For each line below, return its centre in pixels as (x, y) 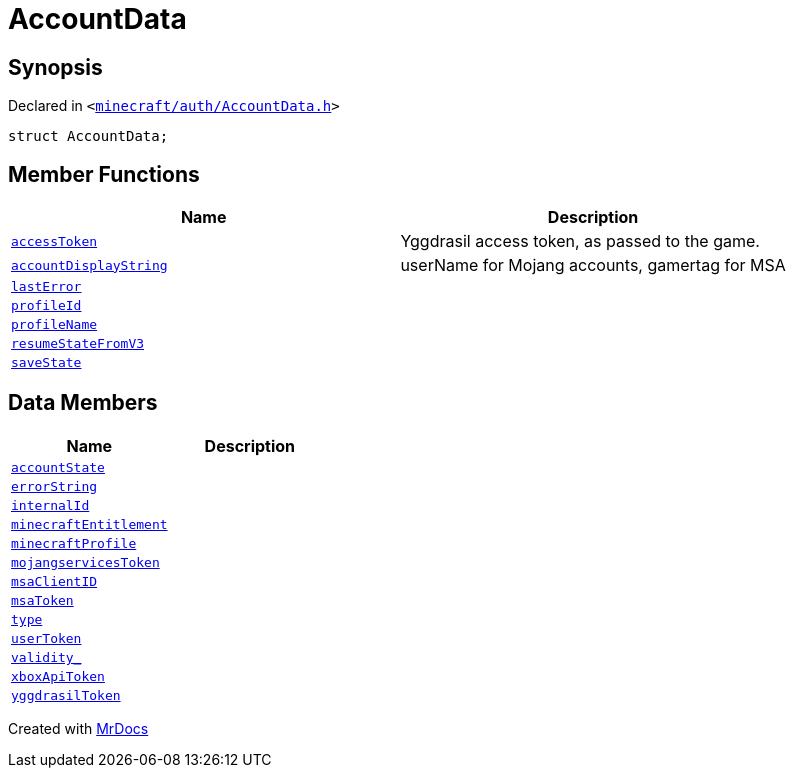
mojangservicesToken (85, 562)
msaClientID (54, 581)
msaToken (42, 600)
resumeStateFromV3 (78, 344)
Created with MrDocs (78, 728)
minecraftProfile (74, 543)
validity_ (46, 657)
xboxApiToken (58, 676)
